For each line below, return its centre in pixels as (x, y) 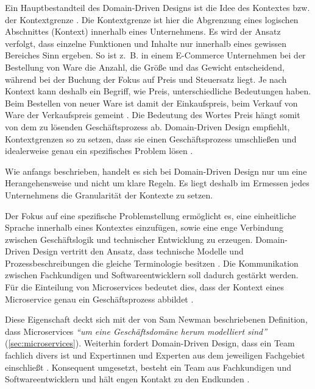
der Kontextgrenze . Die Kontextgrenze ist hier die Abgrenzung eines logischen (152, 19)
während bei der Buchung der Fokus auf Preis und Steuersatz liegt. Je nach (146, 79)
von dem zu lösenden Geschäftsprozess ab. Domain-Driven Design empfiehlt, (147, 126)
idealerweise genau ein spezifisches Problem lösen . (99, 151)
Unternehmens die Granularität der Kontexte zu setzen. (109, 194)
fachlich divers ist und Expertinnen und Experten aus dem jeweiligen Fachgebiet (155, 355)
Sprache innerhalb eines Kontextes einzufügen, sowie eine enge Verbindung (144, 227)
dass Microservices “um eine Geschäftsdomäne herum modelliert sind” (136, 331)
